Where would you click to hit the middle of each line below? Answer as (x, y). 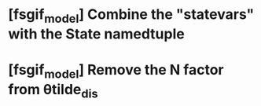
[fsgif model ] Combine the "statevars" (131, 16)
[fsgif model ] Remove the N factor (116, 71)
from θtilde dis (53, 91)
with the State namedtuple (96, 34)
